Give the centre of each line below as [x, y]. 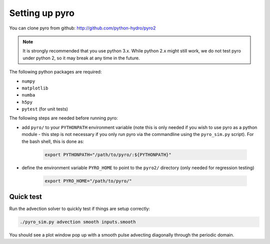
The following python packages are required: [55, 72]
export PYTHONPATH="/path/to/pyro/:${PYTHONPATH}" [108, 154]
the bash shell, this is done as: [53, 141]
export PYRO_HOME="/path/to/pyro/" [88, 181]
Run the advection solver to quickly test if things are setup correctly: [79, 209]
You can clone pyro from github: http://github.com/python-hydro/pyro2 [82, 28]
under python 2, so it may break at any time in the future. [81, 58]
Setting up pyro [42, 13]
